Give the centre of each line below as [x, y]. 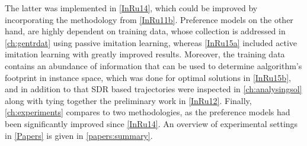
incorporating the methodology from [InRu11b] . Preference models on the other [149, 19]
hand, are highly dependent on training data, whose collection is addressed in [145, 31]
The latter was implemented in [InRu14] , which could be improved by [131, 8]
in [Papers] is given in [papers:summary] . [79, 135]
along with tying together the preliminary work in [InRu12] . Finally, [128, 100]
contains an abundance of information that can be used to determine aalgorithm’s [153, 65]
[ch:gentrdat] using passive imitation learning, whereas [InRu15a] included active [151, 42]
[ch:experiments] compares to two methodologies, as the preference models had [148, 112]
